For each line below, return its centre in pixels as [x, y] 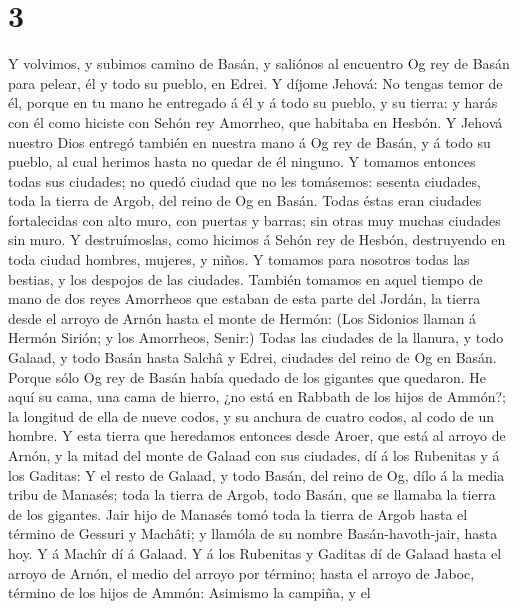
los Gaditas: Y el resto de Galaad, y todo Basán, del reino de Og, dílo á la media [256, 474]
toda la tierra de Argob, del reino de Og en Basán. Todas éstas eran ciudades [245, 200]
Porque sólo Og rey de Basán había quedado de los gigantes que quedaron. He [247, 376]
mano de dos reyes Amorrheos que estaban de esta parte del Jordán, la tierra [244, 298]
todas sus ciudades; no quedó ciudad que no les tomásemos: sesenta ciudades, [244, 180]
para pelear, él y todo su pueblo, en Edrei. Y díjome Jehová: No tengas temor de [255, 82]
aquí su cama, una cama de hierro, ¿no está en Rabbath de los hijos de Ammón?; [257, 396]
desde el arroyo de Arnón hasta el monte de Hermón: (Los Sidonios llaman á [242, 317]
